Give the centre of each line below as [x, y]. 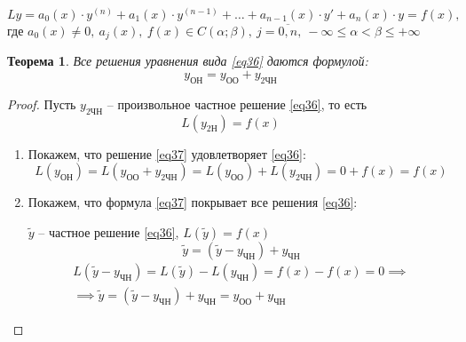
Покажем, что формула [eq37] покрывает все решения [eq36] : [193, 202]
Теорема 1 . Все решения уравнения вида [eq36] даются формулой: [188, 61]
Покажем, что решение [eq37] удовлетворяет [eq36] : [167, 153]
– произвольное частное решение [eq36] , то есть [237, 103]
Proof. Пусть [42, 103]
